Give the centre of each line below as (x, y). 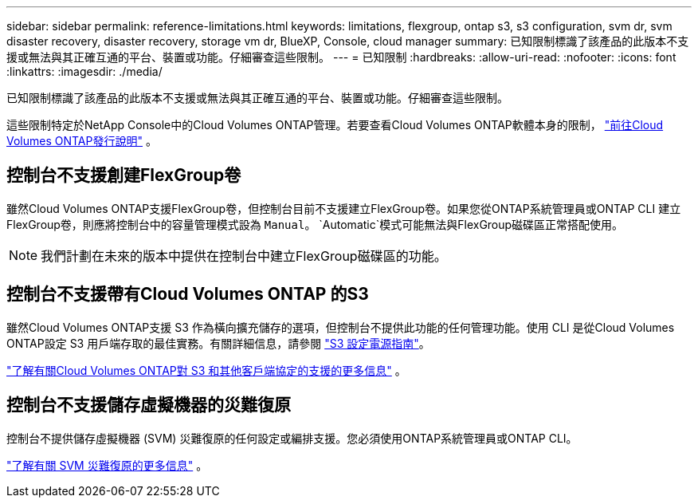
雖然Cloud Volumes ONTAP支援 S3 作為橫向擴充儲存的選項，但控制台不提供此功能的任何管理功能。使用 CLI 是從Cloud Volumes (341, 327)
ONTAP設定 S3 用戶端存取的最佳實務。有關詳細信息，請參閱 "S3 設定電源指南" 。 (218, 343)
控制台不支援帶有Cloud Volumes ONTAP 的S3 (188, 294)
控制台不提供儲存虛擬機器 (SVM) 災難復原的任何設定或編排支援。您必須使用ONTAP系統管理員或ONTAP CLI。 (292, 438)
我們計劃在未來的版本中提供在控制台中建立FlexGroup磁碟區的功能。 (244, 256)
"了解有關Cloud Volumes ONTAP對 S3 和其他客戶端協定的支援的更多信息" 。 (206, 370)
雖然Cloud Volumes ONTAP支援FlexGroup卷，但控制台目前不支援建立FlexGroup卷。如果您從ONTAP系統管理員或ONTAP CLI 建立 (344, 208)
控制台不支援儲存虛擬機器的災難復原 (149, 405)
